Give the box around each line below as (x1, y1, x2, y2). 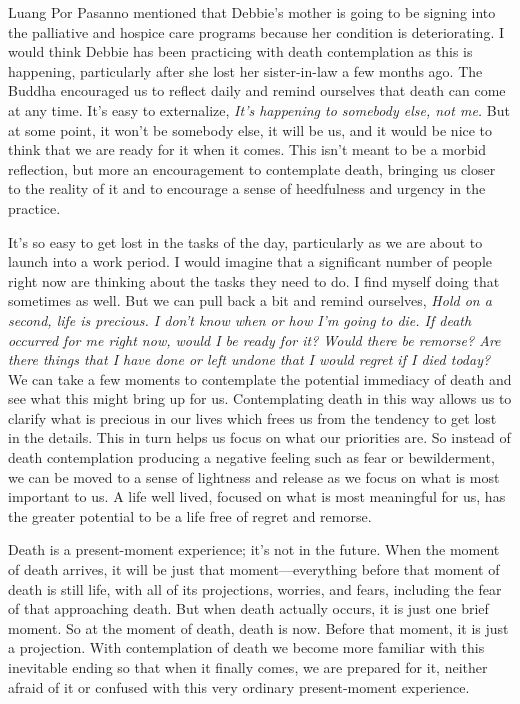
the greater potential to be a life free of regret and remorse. (8, 505, 372, 526)
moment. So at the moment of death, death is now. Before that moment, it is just (8, 617, 509, 638)
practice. (8, 197, 61, 218)
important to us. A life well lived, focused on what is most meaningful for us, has (8, 486, 506, 507)
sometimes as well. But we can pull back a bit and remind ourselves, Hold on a (8, 290, 492, 311)
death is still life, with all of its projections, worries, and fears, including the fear (8, 578, 502, 599)
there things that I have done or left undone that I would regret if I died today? (8, 349, 491, 370)
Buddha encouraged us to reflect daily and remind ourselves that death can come (8, 80, 506, 101)
